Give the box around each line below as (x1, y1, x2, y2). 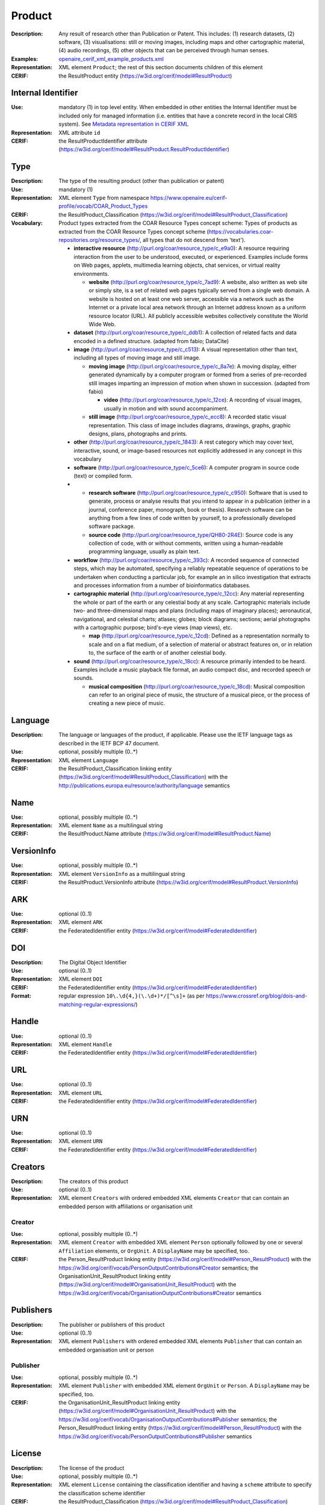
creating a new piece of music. (88, 700, 166, 707)
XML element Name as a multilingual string (58, 822, 163, 829)
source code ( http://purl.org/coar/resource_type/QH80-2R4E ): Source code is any (88, 531, 294, 538)
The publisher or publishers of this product (58, 1321, 165, 1328)
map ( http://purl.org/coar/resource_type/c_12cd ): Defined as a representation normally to (88, 632, 310, 639)
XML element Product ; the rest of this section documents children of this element (58, 64, 263, 71)
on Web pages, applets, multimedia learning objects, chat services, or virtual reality (73, 262, 281, 269)
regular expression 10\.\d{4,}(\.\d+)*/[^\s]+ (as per (58, 992, 205, 999)
